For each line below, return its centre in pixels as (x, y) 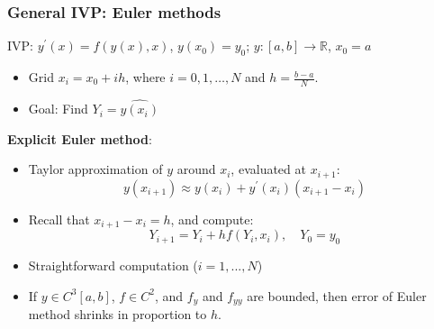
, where (145, 77)
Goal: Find (58, 109)
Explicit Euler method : (80, 138)
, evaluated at (268, 169)
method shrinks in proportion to (118, 314)
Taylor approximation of (95, 169)
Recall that (59, 219)
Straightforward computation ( (113, 265)
